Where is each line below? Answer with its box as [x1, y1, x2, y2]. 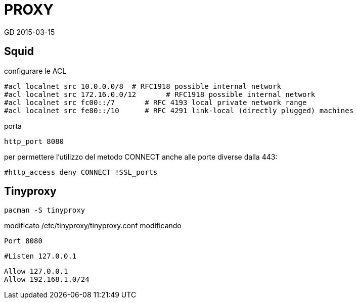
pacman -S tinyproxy [4, 206, 85, 215]
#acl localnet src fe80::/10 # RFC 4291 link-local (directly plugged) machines [4, 106, 354, 115]
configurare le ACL [4, 66, 67, 75]
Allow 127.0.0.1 [4, 267, 68, 276]
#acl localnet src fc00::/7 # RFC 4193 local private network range [4, 98, 307, 107]
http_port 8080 [4, 137, 64, 145]
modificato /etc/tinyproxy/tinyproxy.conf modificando [4, 221, 182, 230]
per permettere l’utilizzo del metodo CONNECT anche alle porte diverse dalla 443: [4, 152, 278, 161]
